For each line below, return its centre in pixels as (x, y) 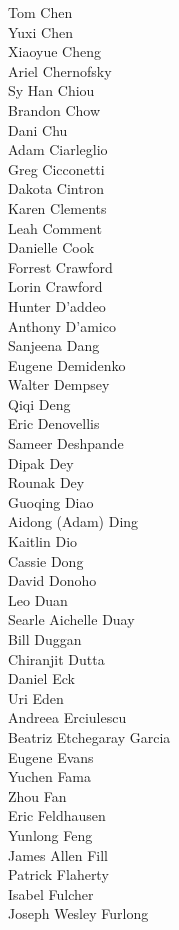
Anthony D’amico (62, 325)
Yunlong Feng (50, 834)
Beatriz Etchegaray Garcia (89, 736)
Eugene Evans (51, 756)
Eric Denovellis (54, 423)
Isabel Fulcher (51, 893)
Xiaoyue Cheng (54, 51)
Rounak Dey (46, 482)
